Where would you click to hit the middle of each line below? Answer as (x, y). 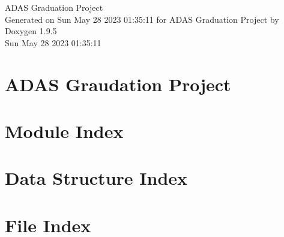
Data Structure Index (96, 178)
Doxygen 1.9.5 (31, 31)
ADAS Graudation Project (118, 84)
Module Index (64, 130)
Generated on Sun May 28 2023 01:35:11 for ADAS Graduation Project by (142, 19)
